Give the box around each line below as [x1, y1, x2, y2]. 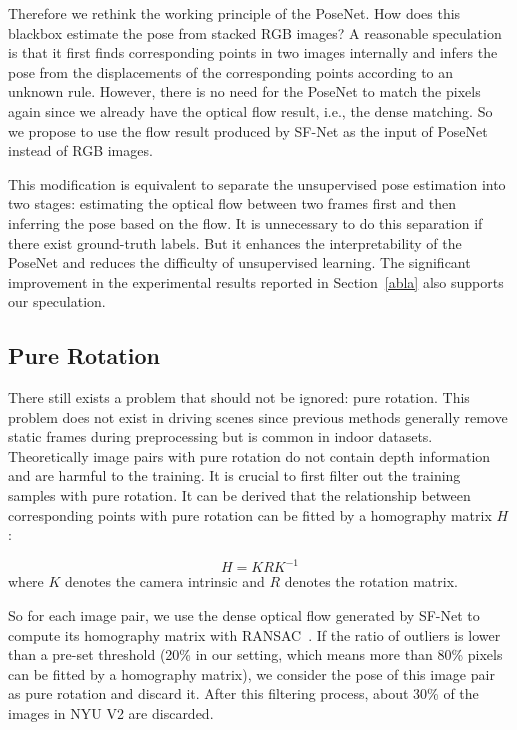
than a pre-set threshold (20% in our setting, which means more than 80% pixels [8, 644, 503, 665]
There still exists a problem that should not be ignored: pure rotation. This [8, 387, 470, 408]
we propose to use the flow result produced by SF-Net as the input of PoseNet [8, 120, 488, 141]
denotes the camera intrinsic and [65, 571, 265, 592]
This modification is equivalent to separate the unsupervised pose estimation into [8, 173, 506, 194]
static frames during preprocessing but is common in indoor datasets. [8, 426, 433, 447]
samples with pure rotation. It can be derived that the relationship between [8, 485, 471, 506]
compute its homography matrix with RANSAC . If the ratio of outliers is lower [8, 624, 501, 645]
